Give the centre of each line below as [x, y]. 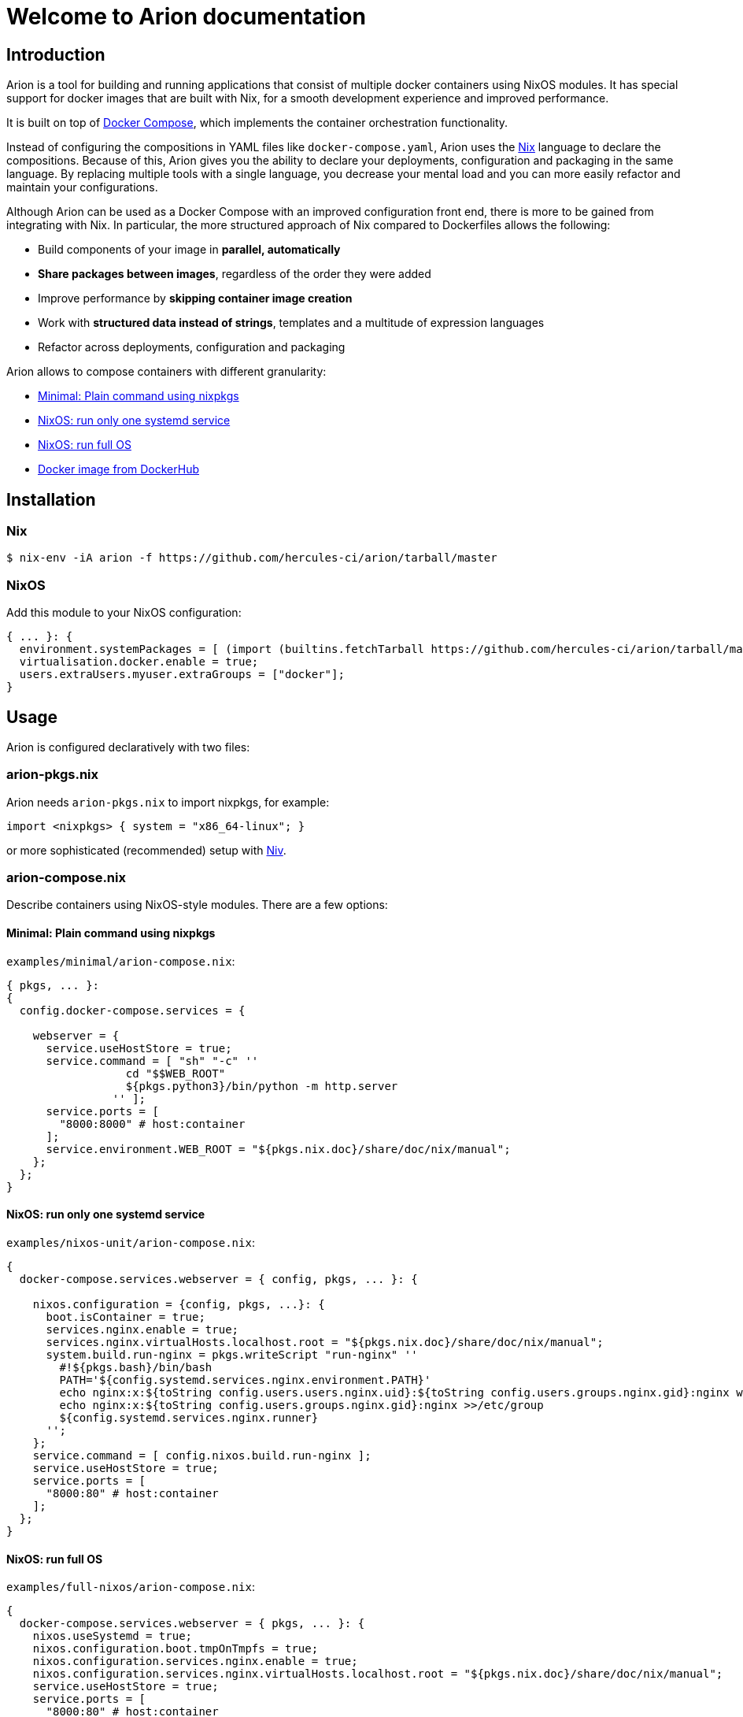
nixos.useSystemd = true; [113, 1636]
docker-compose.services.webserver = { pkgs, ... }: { [192, 1624]
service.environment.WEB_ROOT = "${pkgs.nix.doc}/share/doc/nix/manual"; [278, 1149]
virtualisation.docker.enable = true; [139, 662]
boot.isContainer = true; [126, 1316]
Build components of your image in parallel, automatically [189, 250]
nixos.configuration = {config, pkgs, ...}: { [179, 1304]
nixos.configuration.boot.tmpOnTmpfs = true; [176, 1649]
